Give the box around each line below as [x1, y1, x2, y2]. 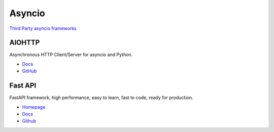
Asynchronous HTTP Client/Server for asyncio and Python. [9, 52, 133, 58]
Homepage [22, 104, 46, 110]
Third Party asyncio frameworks [9, 25, 77, 31]
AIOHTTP [9, 38, 40, 47]
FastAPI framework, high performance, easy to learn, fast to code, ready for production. [9, 95, 193, 101]
